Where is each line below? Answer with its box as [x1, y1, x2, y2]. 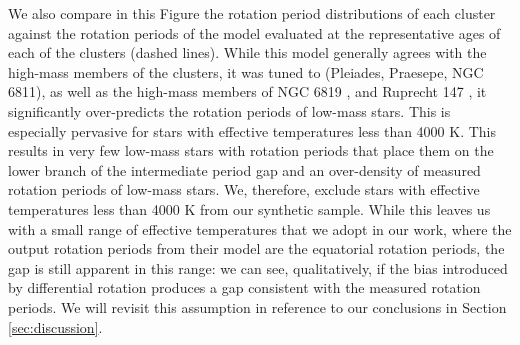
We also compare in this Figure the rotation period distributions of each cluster [8, 3, 496, 23]
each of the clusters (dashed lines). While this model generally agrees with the [8, 42, 487, 63]
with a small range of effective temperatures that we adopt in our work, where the [8, 218, 512, 239]
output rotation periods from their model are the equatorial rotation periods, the [8, 238, 505, 259]
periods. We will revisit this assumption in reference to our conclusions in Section [8, 296, 507, 317]
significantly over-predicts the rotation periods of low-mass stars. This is [8, 100, 451, 121]
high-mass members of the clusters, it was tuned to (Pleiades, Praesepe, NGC [8, 61, 484, 82]
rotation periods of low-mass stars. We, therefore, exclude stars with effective [8, 179, 480, 200]
